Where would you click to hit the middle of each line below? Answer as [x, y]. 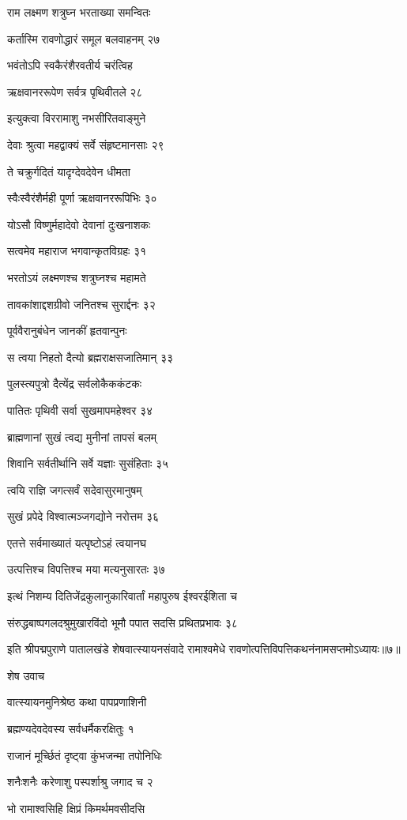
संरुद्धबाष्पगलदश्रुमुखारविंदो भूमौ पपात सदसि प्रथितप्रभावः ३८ [122, 622]
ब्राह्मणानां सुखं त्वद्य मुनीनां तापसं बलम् [82, 436]
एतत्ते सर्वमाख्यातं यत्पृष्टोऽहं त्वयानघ [77, 542]
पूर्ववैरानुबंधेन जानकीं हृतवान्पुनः [67, 331]
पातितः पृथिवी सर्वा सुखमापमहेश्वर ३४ [80, 410]
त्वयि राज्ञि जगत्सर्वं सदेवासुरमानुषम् [75, 489]
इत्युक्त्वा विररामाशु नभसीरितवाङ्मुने [77, 118]
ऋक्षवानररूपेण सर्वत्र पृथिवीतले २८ [75, 91]
